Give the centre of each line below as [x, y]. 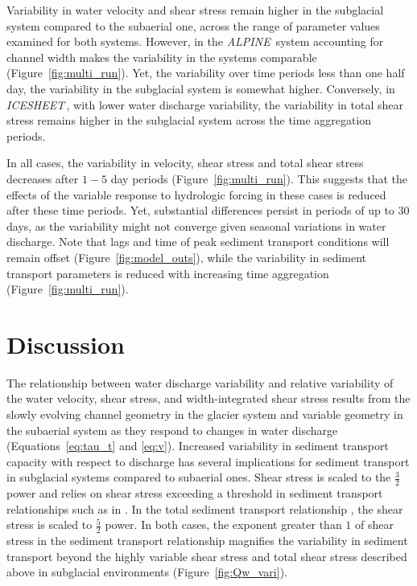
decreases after [43, 178]
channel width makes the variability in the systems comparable [162, 57]
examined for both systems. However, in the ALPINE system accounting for [195, 41]
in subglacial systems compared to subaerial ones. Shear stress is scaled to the [199, 477]
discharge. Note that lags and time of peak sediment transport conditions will [198, 242]
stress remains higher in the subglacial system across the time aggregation [189, 120]
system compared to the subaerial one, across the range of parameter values [193, 25]
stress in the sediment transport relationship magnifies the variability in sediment [207, 541]
